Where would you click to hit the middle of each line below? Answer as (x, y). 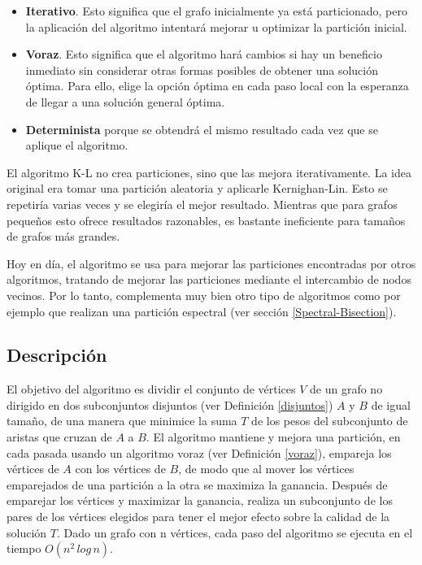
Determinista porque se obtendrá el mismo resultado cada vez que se (202, 129)
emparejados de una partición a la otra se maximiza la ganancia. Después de (197, 484)
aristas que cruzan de (59, 437)
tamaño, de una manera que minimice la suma (122, 421)
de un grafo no (346, 389)
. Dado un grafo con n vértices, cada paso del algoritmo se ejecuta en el (235, 532)
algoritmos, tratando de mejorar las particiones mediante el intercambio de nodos (209, 279)
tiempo (24, 548)
